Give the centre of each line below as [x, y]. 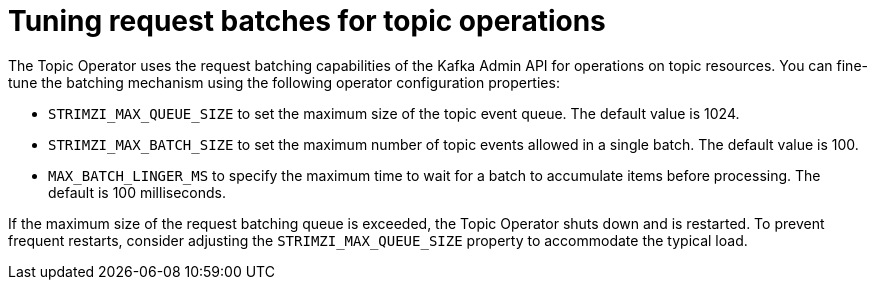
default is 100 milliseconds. [137, 192]
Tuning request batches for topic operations [307, 21]
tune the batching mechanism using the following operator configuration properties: [284, 82]
